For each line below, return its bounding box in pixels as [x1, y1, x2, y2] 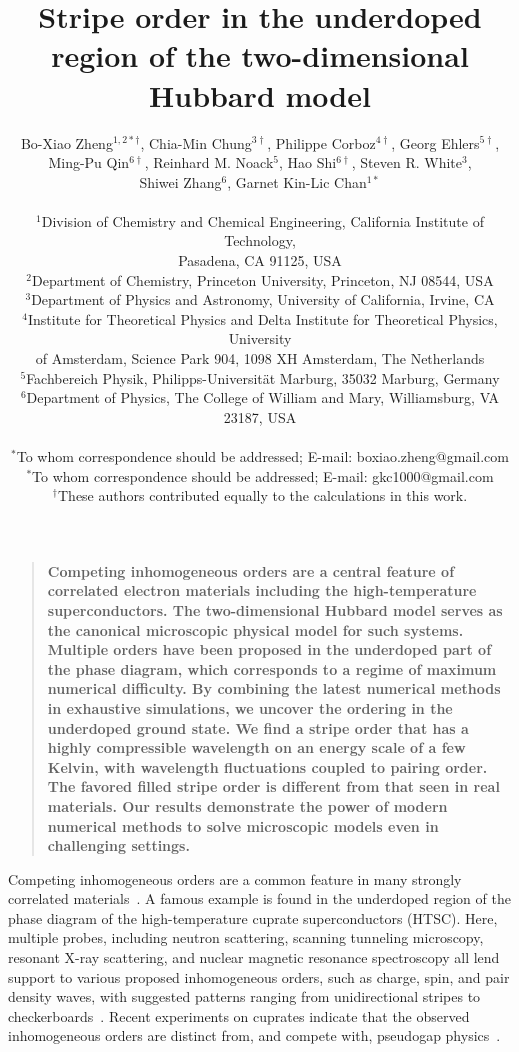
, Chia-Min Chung [140, 132, 252, 153]
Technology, [224, 230, 296, 251]
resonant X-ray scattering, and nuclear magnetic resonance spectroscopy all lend [8, 947, 500, 968]
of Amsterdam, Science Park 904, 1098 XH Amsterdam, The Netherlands [35, 348, 485, 369]
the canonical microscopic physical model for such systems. [47, 619, 464, 640]
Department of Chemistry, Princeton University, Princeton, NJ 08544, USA [32, 269, 494, 290]
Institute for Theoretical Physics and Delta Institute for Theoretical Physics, [27, 308, 498, 329]
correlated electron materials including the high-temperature [47, 580, 477, 601]
